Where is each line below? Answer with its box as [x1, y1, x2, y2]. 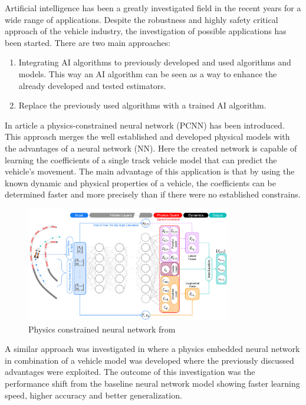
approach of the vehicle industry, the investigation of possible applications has [5, 25, 287, 37]
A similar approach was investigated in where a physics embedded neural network [5, 343, 300, 355]
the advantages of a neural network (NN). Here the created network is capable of [5, 141, 297, 154]
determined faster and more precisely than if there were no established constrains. [5, 188, 301, 200]
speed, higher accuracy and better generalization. [5, 388, 182, 401]
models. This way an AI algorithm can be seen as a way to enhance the [18, 67, 277, 80]
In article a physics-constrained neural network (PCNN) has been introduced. [5, 118, 285, 131]
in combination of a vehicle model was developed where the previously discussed [5, 354, 294, 366]
